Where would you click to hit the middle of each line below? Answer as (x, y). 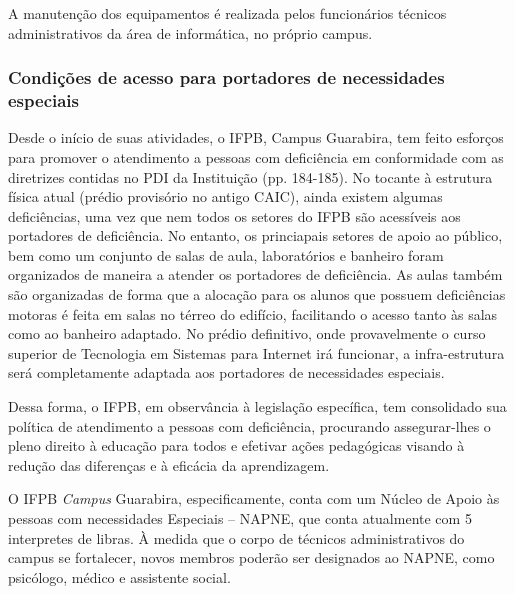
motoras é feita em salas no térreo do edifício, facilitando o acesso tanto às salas (253, 313)
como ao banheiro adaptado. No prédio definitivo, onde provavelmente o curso (247, 333)
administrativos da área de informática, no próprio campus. (190, 32)
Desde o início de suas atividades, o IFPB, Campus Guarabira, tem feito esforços (256, 137)
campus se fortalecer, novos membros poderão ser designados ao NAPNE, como (251, 557)
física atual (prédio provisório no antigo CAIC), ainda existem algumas (225, 196)
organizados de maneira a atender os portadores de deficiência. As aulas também (255, 274)
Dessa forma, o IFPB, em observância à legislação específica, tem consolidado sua (257, 406)
